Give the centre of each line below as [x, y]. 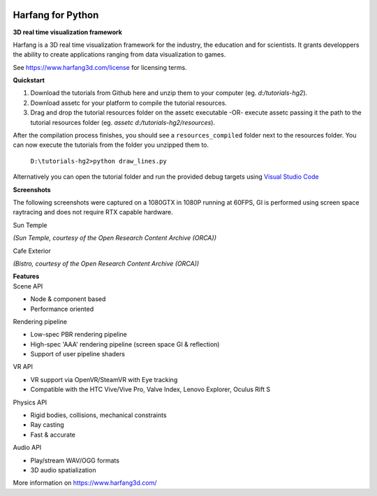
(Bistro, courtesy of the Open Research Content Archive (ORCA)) [106, 263]
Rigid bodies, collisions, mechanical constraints [98, 415]
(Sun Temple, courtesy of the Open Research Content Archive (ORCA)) [114, 238]
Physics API [30, 402]
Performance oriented [62, 309]
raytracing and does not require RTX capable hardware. [93, 212]
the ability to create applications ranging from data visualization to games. [119, 54]
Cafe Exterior [32, 251]
